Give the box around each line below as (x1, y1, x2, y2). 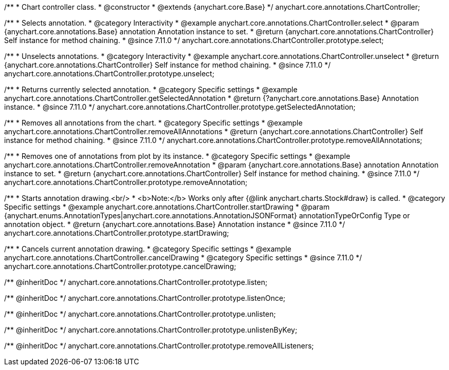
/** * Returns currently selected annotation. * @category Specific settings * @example (4, 85, 298, 94)
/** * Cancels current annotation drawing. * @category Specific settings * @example (4, 244, 291, 253)
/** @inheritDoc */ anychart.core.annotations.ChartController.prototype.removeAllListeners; (4, 341, 314, 350)
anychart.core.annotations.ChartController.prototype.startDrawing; (4, 229, 229, 237)
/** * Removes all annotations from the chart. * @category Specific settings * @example (4, 118, 303, 127)
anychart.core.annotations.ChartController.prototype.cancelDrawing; (4, 262, 237, 271)
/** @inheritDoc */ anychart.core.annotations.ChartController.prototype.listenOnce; (4, 294, 286, 302)
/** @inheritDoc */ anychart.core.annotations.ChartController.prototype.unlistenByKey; (4, 325, 298, 334)
